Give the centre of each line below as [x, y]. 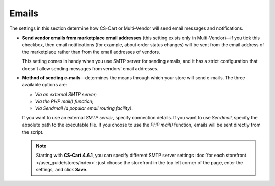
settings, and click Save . [62, 170]
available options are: [45, 85]
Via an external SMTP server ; [66, 94]
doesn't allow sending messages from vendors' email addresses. [90, 68]
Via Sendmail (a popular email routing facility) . [84, 108]
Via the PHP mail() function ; [64, 101]
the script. [33, 132]
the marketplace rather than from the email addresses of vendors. [91, 52]
